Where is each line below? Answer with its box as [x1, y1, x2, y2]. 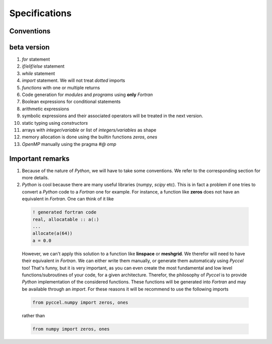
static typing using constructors [22, 120, 88, 126]
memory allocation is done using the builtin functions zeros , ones [22, 134, 158, 140]
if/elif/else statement [22, 63, 65, 69]
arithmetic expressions [22, 106, 70, 112]
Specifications [9, 8, 72, 19]
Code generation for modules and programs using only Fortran [22, 91, 153, 98]
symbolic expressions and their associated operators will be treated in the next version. [22, 113, 203, 119]
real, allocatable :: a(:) [32, 216, 99, 222]
